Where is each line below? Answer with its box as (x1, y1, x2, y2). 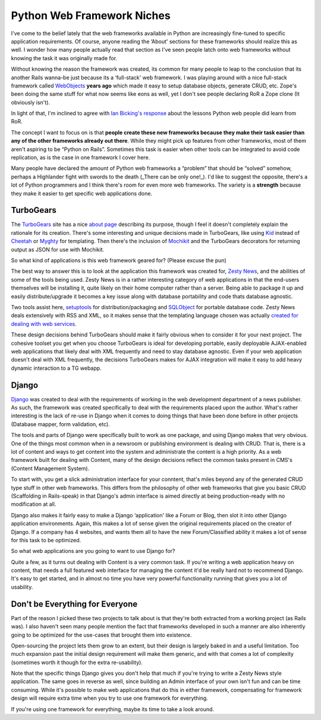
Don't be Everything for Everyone (11, 599, 138, 609)
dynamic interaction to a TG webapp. (11, 364, 102, 372)
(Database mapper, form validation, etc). (11, 420, 110, 427)
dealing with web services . (11, 320, 77, 327)
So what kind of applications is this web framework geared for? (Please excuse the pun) (11, 257, 227, 264)
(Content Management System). (11, 464, 90, 472)
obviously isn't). (11, 99, 51, 106)
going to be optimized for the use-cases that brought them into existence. (11, 631, 192, 639)
